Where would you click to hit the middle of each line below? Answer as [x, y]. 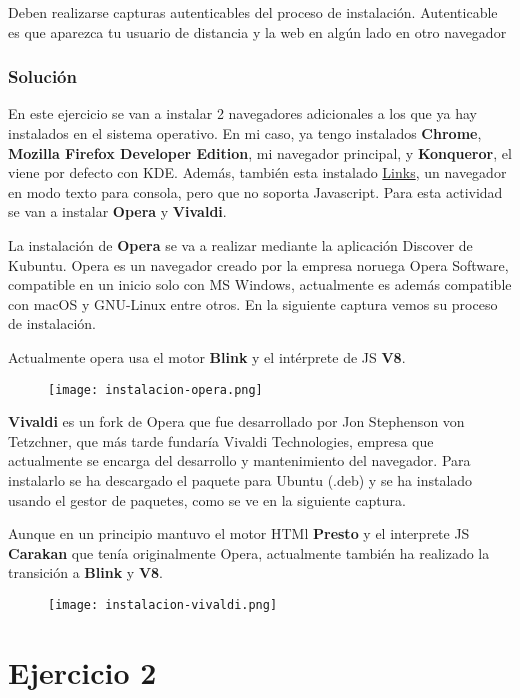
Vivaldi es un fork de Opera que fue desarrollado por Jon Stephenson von [236, 421]
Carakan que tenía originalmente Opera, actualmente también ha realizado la [249, 552]
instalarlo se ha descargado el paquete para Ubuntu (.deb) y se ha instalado [240, 479]
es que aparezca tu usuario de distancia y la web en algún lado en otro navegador [257, 31]
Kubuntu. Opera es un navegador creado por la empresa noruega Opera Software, [258, 264]
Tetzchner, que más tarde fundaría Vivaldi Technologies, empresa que [221, 440]
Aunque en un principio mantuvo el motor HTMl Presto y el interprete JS [239, 533]
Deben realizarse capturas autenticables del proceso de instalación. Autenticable [253, 12]
